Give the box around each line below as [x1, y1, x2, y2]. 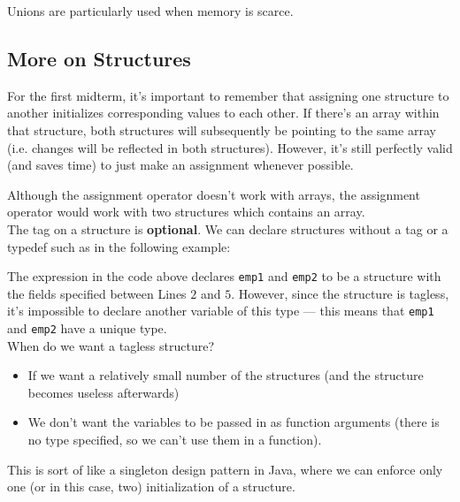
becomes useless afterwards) [27, 383, 180, 401]
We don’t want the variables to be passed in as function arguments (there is [27, 413, 440, 431]
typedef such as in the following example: [7, 237, 231, 255]
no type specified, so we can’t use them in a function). [27, 430, 322, 449]
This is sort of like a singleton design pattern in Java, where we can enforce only [7, 460, 443, 478]
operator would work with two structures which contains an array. [7, 202, 365, 221]
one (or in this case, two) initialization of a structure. [7, 477, 295, 496]
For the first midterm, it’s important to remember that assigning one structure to [7, 86, 449, 104]
